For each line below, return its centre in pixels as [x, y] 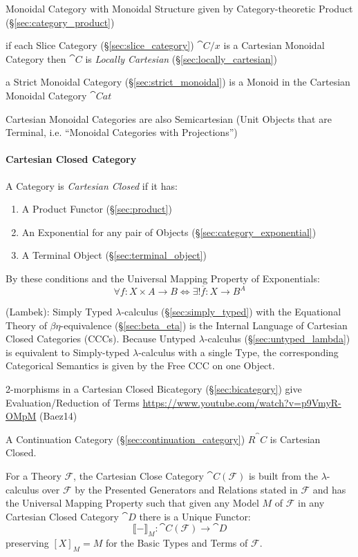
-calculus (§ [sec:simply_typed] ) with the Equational [231, 312]
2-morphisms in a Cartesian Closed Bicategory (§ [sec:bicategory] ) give [154, 388]
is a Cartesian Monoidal [274, 45]
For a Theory [34, 475]
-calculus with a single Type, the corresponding [238, 352]
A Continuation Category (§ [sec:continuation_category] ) [125, 439]
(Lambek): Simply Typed [59, 312]
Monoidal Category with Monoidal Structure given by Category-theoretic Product [179, 8]
